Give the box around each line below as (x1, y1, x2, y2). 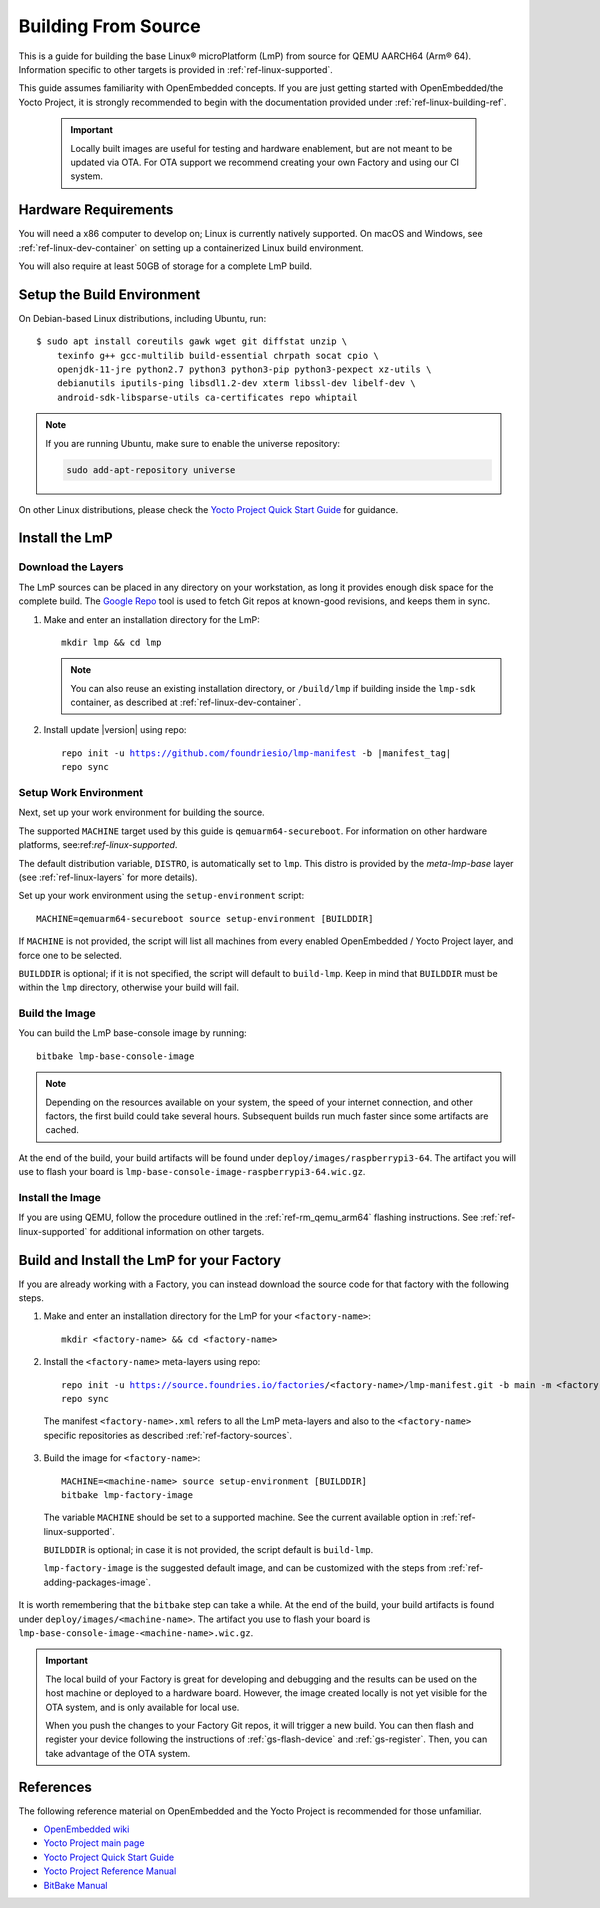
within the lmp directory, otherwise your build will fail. (18, 981, 240, 994)
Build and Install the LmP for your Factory (18, 1251, 282, 1269)
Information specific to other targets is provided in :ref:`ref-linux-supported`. (18, 63, 334, 75)
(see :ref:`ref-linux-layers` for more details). (18, 871, 198, 883)
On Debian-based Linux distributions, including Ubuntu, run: (18, 312, 267, 324)
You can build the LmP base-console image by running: (18, 1027, 247, 1039)
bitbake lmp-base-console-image (36, 1050, 195, 1062)
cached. (45, 1124, 80, 1136)
